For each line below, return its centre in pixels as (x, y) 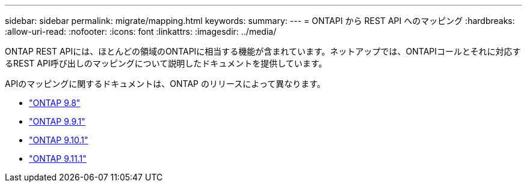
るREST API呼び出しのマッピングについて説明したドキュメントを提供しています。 (166, 63)
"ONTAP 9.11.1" (58, 159)
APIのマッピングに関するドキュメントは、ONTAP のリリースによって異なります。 (165, 84)
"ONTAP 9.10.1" (59, 140)
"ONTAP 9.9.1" (57, 121)
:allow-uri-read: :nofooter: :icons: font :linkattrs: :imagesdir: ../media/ (141, 31)
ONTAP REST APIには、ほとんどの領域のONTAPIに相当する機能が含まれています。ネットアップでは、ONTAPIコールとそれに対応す (263, 51)
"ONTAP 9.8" (55, 103)
